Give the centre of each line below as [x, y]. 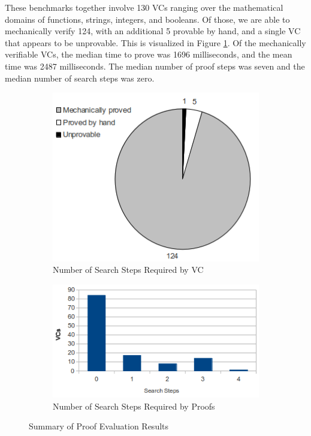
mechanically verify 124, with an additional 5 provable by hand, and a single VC [153, 31]
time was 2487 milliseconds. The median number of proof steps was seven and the [155, 66]
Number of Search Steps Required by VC [128, 270]
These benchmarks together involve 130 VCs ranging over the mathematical [144, 7]
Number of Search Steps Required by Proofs [134, 406]
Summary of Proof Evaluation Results [99, 426]
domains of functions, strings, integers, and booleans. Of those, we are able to [147, 19]
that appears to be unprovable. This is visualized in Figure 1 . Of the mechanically [155, 42]
